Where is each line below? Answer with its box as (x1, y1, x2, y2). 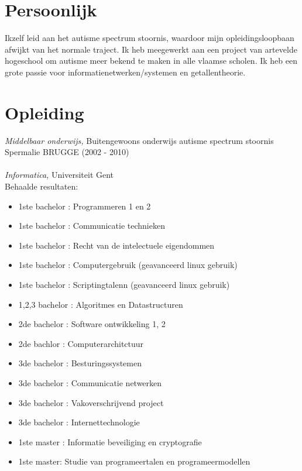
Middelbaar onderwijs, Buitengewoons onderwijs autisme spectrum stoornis (5, 134, 274, 146)
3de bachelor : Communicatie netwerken (18, 376, 162, 389)
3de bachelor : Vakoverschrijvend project (18, 396, 164, 408)
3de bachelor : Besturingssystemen (18, 357, 142, 369)
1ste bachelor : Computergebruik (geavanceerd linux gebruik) (18, 259, 238, 271)
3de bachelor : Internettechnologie (18, 416, 140, 428)
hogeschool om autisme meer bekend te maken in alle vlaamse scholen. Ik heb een (5, 54, 297, 67)
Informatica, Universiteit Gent (5, 169, 114, 181)
